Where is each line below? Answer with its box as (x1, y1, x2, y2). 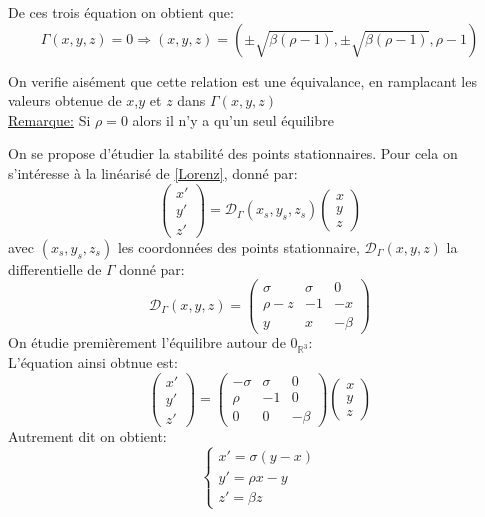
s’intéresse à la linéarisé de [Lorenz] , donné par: (8, 162, 298, 183)
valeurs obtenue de (8, 90, 122, 111)
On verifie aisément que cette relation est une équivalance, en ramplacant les (8, 70, 477, 91)
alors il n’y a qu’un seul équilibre (132, 109, 334, 130)
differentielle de (8, 258, 102, 279)
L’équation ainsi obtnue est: (8, 352, 178, 373)
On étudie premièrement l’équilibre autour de (8, 332, 286, 353)
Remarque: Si (8, 109, 91, 130)
